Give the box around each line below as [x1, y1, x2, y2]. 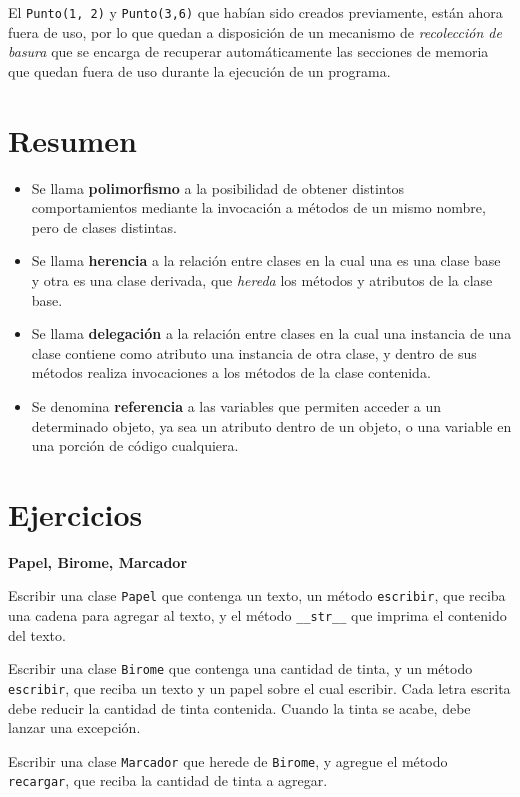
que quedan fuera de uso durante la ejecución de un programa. [8, 60, 391, 81]
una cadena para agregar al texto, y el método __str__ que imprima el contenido [8, 605, 507, 626]
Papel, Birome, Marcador [8, 551, 188, 572]
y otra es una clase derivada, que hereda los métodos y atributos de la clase [31, 269, 493, 290]
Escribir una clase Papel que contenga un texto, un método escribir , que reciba [8, 585, 506, 606]
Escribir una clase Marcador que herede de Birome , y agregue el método [8, 750, 448, 771]
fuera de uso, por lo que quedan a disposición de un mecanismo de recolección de [8, 21, 502, 42]
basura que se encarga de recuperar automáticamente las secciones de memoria [8, 41, 489, 62]
